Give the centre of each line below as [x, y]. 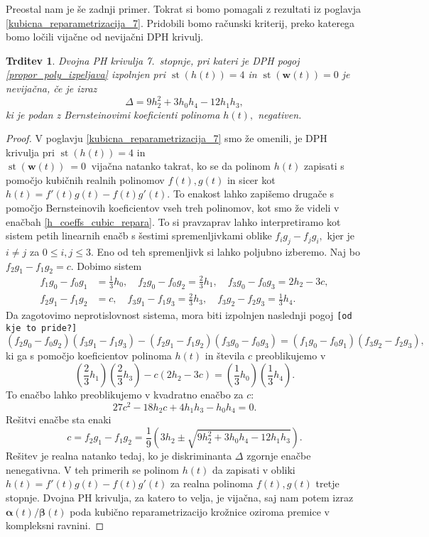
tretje [327, 483]
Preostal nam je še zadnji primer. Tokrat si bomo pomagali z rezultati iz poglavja [183, 9]
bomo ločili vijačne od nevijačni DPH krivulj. [105, 37]
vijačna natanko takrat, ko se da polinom [181, 166]
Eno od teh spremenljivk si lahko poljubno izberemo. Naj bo [228, 252]
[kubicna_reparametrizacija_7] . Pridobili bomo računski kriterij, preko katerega [180, 22]
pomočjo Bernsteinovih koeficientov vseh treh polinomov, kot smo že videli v [173, 208]
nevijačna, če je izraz [51, 88]
